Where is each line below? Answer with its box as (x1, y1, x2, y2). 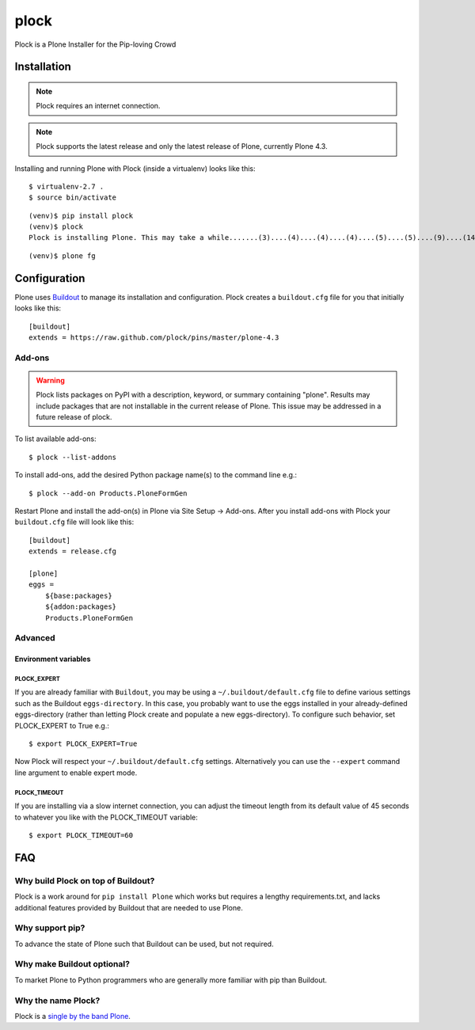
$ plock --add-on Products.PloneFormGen (28, 488, 188, 498)
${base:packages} (44, 591, 112, 600)
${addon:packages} (44, 602, 117, 611)
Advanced (14, 633, 55, 644)
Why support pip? (14, 922, 85, 933)
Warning (36, 375, 65, 385)
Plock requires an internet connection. (36, 101, 161, 111)
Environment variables (14, 654, 91, 664)
